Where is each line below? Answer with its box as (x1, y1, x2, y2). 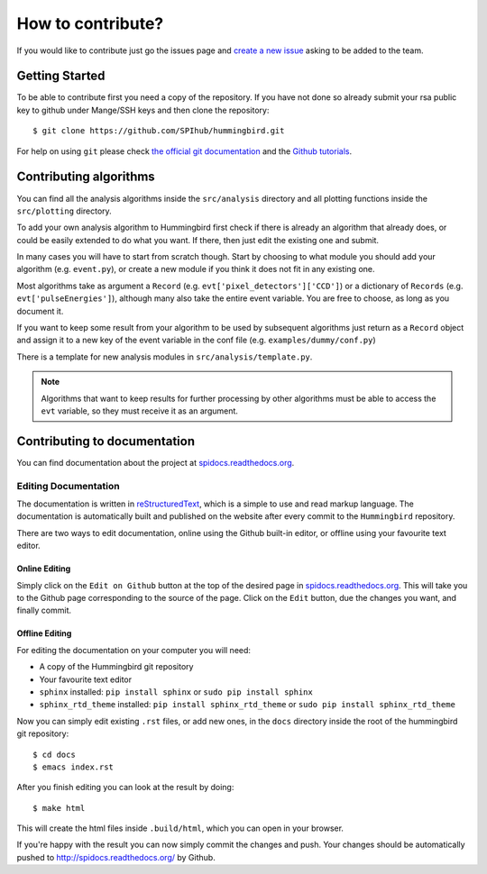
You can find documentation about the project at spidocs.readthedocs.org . (16, 457, 295, 468)
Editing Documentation (16, 479, 121, 492)
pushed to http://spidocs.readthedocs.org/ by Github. (16, 851, 216, 862)
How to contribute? (16, 14, 164, 33)
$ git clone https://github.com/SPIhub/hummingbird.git (32, 126, 285, 136)
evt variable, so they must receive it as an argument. (41, 405, 239, 416)
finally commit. (16, 605, 72, 616)
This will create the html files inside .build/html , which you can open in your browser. (16, 823, 345, 833)
